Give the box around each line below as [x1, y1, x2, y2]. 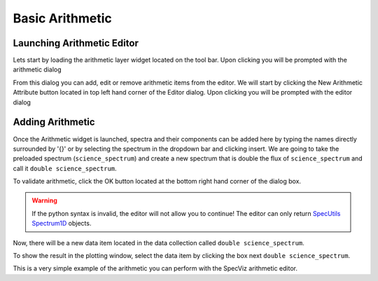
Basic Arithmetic [13, 11, 112, 26]
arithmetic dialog [13, 65, 62, 74]
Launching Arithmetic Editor [13, 37, 139, 49]
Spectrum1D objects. [31, 219, 92, 228]
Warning [31, 196, 57, 205]
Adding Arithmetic [13, 116, 95, 128]
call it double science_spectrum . [13, 164, 117, 172]
